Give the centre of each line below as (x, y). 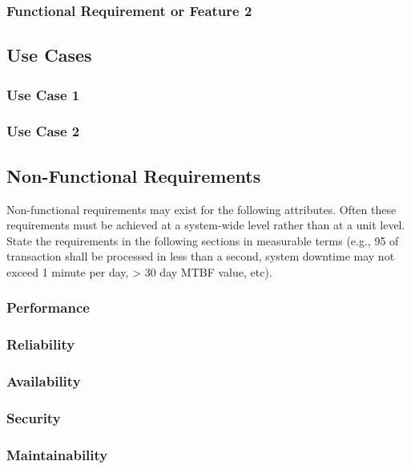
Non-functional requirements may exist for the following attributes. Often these (201, 209)
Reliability (41, 344)
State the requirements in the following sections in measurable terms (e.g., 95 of (203, 240)
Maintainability (57, 454)
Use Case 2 (43, 131)
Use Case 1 (43, 94)
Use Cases (49, 55)
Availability (44, 381)
